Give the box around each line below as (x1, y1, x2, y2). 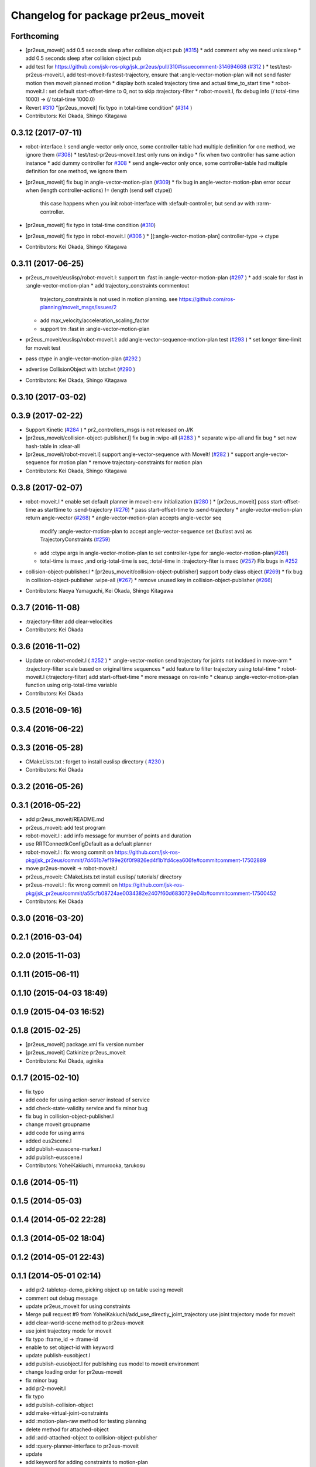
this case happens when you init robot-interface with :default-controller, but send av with (40, 200, 255, 207)
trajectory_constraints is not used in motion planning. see (40, 295, 178, 302)
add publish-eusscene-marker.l (25, 1145, 102, 1152)
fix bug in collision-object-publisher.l (25, 1113, 114, 1120)
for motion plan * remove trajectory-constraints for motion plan (50, 459, 203, 466)
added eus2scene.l (25, 1137, 72, 1144)
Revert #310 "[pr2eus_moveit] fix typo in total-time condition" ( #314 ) (25, 104, 193, 111)
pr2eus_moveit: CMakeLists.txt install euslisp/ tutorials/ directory (25, 873, 182, 880)
